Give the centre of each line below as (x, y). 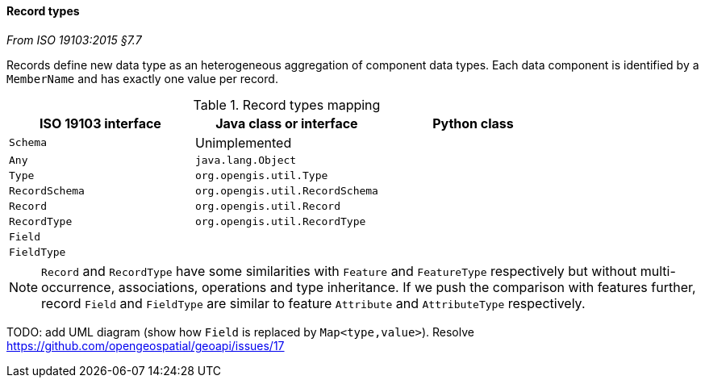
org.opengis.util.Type (261, 175)
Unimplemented (243, 142)
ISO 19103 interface (100, 123)
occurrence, (78, 287)
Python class (473, 123)
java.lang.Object (246, 160)
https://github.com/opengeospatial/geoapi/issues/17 (146, 345)
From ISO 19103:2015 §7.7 (74, 40)
